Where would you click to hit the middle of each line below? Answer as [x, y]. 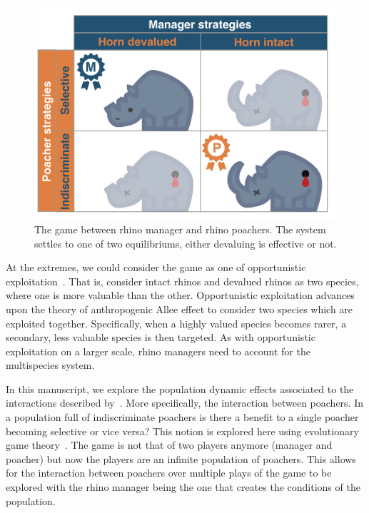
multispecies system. [50, 365]
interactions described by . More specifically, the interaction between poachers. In [185, 403]
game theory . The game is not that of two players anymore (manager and [169, 445]
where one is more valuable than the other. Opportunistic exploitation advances [180, 295]
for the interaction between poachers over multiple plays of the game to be [169, 473]
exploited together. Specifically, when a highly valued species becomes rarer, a [176, 323]
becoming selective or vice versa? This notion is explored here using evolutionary [182, 431]
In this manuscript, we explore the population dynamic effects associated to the [180, 388]
